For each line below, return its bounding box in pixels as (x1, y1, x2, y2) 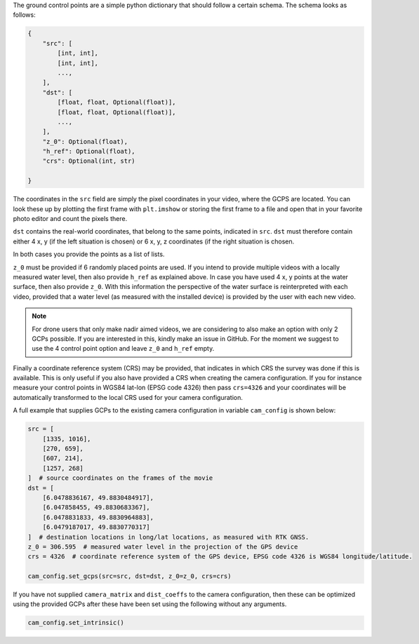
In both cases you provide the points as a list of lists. (13, 250, 165, 259)
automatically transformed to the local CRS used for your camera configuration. (13, 393, 244, 401)
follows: (13, 11, 36, 19)
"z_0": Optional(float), (42, 137, 128, 145)
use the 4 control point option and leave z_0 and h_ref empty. (32, 344, 215, 353)
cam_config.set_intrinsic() (27, 619, 124, 627)
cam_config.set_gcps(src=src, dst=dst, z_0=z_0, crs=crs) (27, 572, 232, 580)
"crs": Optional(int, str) (42, 157, 136, 165)
